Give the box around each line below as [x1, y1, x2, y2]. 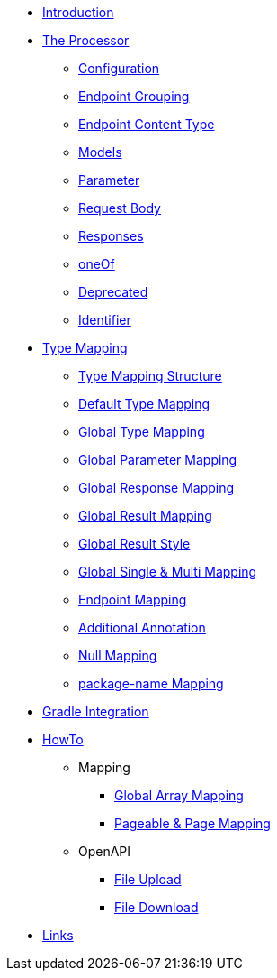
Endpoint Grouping [78, 88, 190, 104]
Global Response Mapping [78, 480, 235, 495]
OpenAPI [78, 844, 131, 859]
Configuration [78, 60, 160, 76]
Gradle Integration [42, 704, 149, 719]
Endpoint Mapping [78, 592, 187, 607]
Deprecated [78, 284, 148, 300]
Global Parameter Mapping [78, 452, 237, 467]
